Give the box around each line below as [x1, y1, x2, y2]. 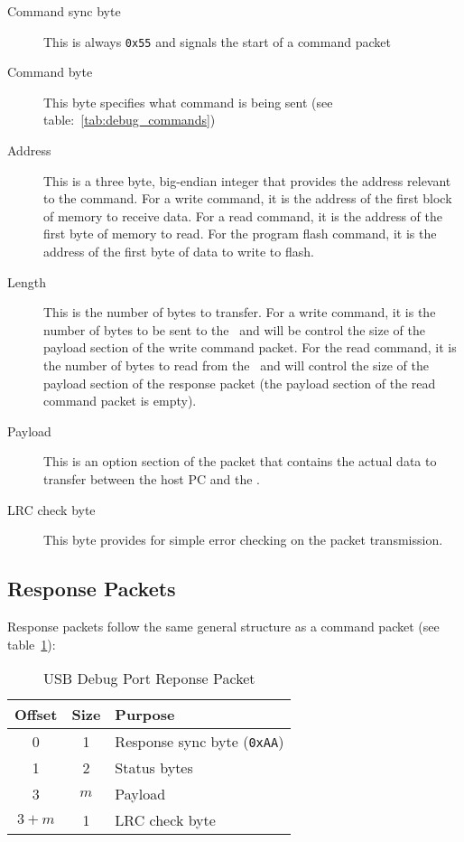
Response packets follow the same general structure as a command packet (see [7, 616, 440, 635]
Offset [14, 704, 58, 725]
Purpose [115, 704, 175, 725]
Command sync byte [7, 2, 121, 20]
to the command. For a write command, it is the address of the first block [43, 189, 452, 208]
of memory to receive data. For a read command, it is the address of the [43, 206, 442, 225]
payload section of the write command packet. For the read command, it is [43, 338, 457, 357]
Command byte [7, 62, 93, 81]
